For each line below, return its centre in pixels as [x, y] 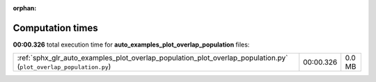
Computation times [55, 28]
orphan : [25, 8]
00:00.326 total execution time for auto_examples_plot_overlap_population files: [131, 44]
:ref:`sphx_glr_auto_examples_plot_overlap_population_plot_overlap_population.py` [152, 58]
